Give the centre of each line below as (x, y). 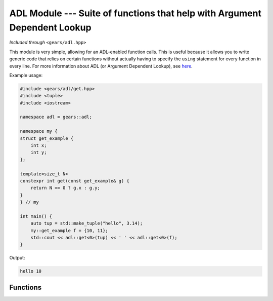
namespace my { (39, 131)
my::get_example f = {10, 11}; (69, 230)
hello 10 (31, 271)
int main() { (36, 216)
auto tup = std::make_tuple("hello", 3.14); (87, 223)
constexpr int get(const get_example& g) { (75, 181)
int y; (39, 153)
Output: (17, 258)
